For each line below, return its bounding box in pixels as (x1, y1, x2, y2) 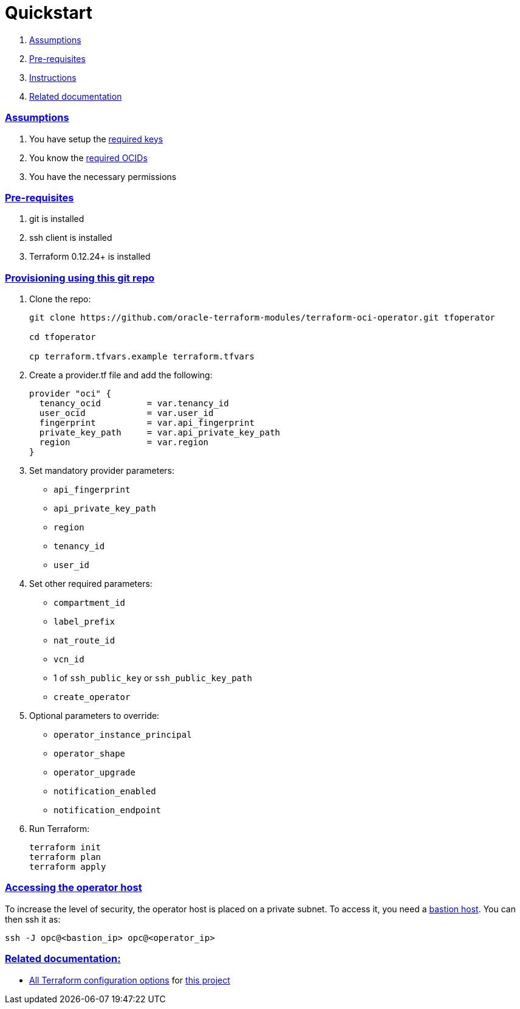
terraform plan (29, 852, 101, 862)
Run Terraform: (29, 823, 90, 834)
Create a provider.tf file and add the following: (29, 370, 213, 380)
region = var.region (39, 437, 209, 447)
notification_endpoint (53, 805, 162, 815)
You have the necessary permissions (29, 171, 177, 182)
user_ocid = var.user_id (39, 408, 214, 418)
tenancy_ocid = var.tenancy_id (39, 398, 229, 408)
